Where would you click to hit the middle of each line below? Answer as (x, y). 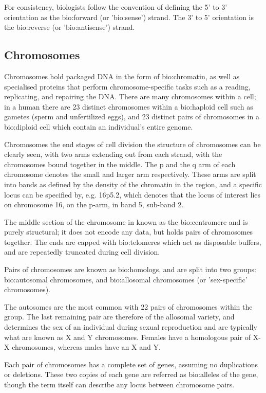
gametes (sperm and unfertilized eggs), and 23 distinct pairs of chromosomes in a (132, 117)
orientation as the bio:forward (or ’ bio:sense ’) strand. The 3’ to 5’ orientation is (129, 17)
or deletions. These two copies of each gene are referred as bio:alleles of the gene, (131, 374)
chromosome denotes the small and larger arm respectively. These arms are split (130, 174)
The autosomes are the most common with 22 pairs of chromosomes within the (128, 306)
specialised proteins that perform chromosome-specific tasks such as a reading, (127, 86)
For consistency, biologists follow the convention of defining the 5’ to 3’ (116, 7)
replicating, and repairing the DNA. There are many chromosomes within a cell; (130, 96)
